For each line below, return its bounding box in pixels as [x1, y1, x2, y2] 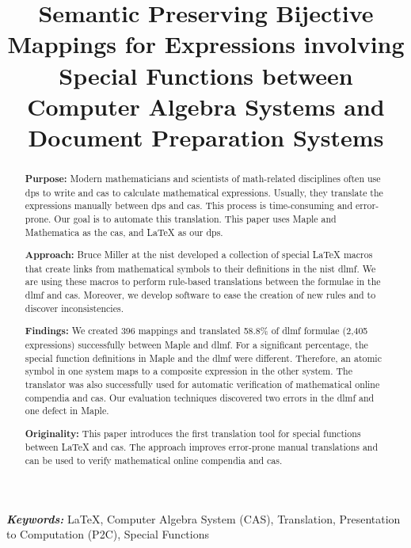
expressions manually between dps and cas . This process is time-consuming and [25, 199, 353, 212]
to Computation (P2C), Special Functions [6, 526, 210, 542]
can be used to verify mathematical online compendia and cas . [25, 454, 283, 467]
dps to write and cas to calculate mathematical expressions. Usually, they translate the [25, 185, 383, 199]
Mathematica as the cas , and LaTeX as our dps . [25, 225, 223, 238]
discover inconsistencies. [25, 301, 124, 314]
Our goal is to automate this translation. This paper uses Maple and [54, 211, 337, 225]
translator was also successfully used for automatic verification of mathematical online [25, 377, 380, 390]
